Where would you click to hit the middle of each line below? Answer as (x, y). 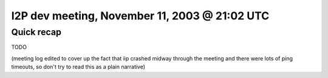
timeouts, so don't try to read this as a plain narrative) (78, 67)
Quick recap (36, 32)
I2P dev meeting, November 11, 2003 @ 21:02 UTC (140, 16)
